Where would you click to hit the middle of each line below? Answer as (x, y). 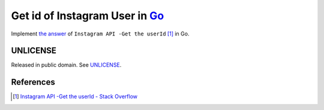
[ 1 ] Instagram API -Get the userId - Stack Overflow (75, 97)
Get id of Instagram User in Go (88, 16)
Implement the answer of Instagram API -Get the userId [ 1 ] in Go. (100, 34)
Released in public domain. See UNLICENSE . (66, 65)
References (33, 82)
